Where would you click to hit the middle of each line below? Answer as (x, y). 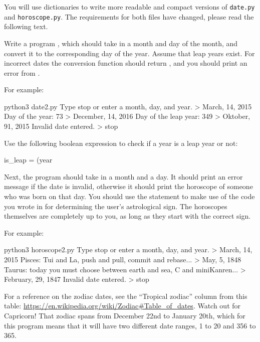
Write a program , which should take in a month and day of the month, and (121, 43)
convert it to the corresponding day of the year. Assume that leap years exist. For (129, 53)
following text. (26, 26)
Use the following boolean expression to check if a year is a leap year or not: (121, 143)
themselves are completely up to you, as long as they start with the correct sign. (127, 216)
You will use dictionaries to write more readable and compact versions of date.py (129, 7)
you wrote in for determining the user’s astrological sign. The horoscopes (116, 206)
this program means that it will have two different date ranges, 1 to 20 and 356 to (130, 325)
